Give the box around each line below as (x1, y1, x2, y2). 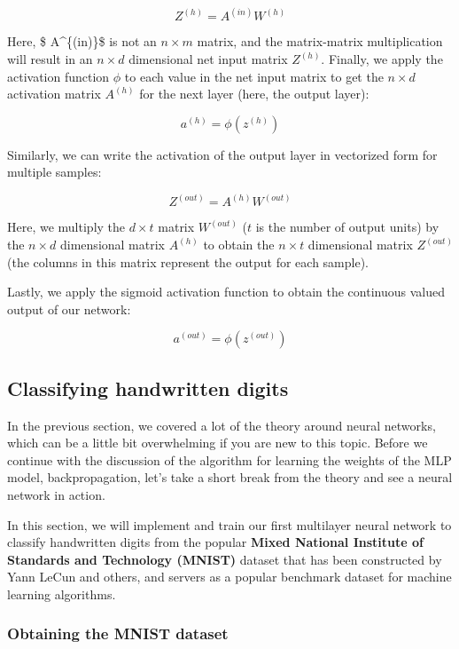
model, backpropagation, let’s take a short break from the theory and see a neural (7, 468, 453, 487)
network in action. (7, 485, 105, 503)
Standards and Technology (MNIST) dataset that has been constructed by (7, 550, 442, 568)
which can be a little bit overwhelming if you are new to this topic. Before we (7, 433, 428, 452)
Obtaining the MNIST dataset (7, 622, 229, 645)
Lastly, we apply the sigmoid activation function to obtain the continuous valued (7, 282, 445, 301)
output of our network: (7, 299, 131, 318)
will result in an (7, 50, 93, 68)
